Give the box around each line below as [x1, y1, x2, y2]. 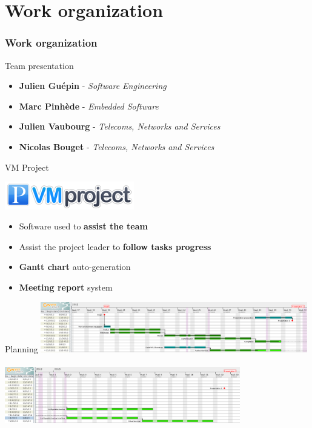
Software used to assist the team [19, 220, 148, 232]
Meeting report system [19, 281, 113, 294]
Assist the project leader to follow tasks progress [19, 240, 211, 252]
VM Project [5, 160, 49, 173]
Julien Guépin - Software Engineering [19, 79, 167, 92]
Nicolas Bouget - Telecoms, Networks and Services [19, 140, 214, 153]
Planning [5, 342, 38, 355]
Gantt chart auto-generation [19, 260, 131, 273]
